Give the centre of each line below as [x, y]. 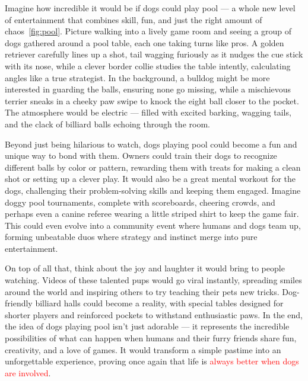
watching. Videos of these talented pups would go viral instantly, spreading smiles [153, 280]
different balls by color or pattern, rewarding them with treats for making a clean [153, 167]
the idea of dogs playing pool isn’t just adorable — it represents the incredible [147, 326]
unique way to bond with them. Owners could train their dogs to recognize [141, 156]
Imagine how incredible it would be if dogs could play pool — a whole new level [150, 8]
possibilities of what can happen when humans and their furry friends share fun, [151, 338]
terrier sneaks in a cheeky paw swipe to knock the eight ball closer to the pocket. [152, 100]
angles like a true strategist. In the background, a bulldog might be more [137, 77]
